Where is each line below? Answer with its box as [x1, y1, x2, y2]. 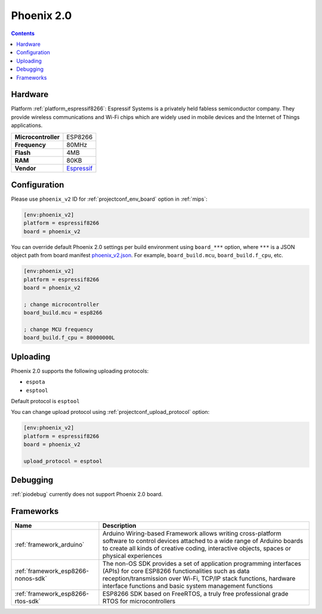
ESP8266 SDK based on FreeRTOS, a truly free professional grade [102, 590, 289, 598]
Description [102, 522, 137, 530]
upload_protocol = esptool [23, 457, 103, 465]
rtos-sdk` [14, 597, 41, 606]
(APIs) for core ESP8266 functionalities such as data [102, 567, 250, 575]
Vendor [14, 164, 36, 172]
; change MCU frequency [23, 326, 94, 333]
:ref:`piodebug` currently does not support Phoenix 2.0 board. [11, 491, 163, 498]
